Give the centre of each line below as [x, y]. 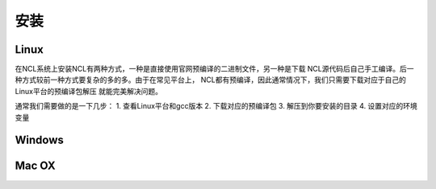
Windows [39, 140]
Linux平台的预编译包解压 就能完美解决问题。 [89, 91]
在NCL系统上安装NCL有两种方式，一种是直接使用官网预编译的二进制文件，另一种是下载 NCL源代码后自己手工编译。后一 [215, 69]
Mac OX [35, 166]
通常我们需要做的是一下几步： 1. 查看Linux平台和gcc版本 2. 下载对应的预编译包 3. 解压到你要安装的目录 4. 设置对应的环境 [216, 106]
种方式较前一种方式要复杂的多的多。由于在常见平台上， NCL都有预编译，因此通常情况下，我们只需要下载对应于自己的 [211, 80]
